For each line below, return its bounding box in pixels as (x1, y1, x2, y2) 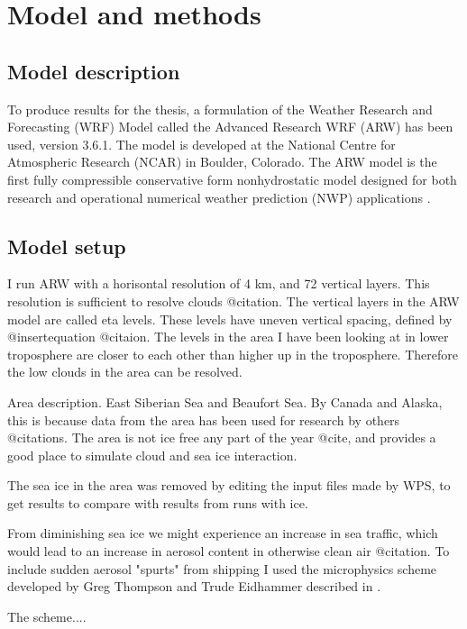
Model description (7, 57, 180, 85)
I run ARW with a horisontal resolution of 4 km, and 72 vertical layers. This (7, 274, 430, 293)
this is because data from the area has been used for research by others (7, 410, 400, 429)
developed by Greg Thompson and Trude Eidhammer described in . (7, 577, 381, 596)
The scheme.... (7, 606, 87, 625)
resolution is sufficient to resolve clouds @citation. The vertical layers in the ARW (7, 291, 460, 310)
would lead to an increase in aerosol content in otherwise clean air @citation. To (7, 542, 450, 561)
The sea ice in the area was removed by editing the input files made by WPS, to (7, 476, 451, 495)
